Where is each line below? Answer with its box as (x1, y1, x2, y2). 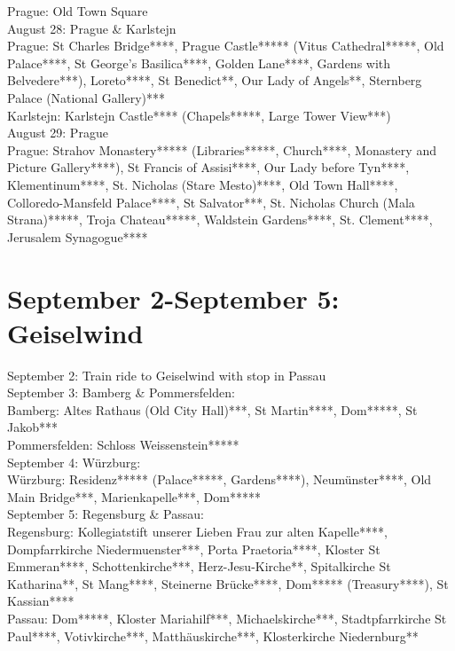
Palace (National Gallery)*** (7, 88, 166, 106)
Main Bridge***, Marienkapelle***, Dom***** (7, 487, 261, 506)
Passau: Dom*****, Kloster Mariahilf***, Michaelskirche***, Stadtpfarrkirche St (7, 608, 447, 627)
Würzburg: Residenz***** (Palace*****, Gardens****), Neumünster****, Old (7, 470, 432, 489)
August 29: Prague (7, 123, 108, 142)
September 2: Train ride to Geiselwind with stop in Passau (7, 365, 326, 384)
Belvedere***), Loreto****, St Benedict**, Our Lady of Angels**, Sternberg (7, 71, 422, 90)
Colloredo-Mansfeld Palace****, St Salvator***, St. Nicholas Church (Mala (7, 192, 415, 211)
